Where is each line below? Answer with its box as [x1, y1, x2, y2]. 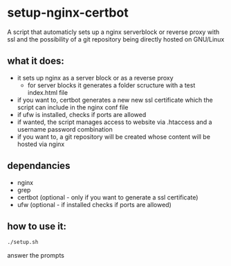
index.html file [27, 88, 68, 96]
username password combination [17, 125, 113, 133]
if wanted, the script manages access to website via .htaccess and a [17, 118, 212, 126]
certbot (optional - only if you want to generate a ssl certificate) [17, 193, 198, 202]
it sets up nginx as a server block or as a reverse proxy [17, 73, 174, 82]
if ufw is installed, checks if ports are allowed [17, 110, 147, 118]
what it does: [7, 55, 64, 67]
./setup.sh [7, 239, 39, 246]
